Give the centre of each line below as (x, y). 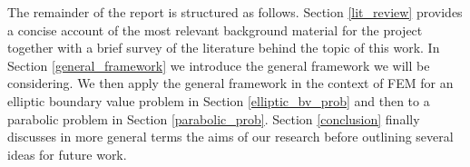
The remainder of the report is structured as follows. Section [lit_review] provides (235, 12)
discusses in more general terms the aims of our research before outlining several (230, 137)
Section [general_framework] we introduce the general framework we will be (219, 65)
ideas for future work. (67, 154)
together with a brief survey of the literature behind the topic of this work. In (224, 48)
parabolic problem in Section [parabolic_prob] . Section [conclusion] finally (214, 118)
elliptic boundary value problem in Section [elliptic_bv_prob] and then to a (219, 100)
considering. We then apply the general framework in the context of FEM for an (230, 83)
